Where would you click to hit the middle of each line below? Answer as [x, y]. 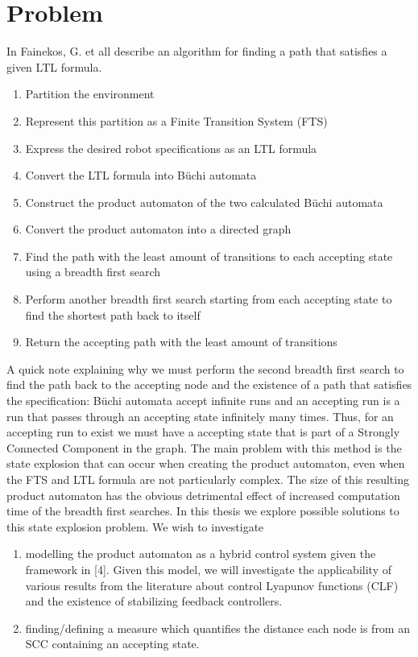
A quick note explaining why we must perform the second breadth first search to [205, 368]
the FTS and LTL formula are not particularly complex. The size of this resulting [208, 479]
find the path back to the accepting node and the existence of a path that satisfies [209, 384]
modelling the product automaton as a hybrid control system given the [201, 554]
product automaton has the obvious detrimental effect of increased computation [203, 495]
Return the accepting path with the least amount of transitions [181, 342]
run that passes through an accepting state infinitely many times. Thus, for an [200, 416]
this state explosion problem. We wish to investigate [135, 526]
